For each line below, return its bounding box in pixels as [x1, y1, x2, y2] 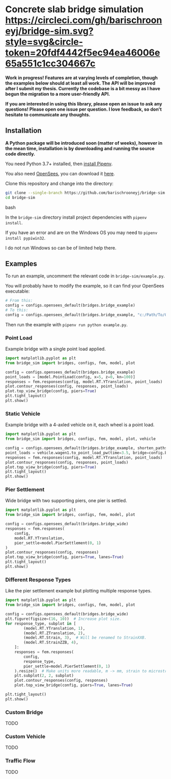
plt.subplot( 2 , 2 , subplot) [14, 673, 74, 679]
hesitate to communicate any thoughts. [5, 111, 91, 118]
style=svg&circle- [5, 36, 83, 48]
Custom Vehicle [5, 733, 46, 740]
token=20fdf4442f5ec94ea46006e [5, 47, 160, 59]
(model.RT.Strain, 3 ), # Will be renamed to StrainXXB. [23, 635, 147, 640]
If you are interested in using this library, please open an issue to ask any [5, 100, 162, 107]
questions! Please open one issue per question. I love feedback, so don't [5, 106, 162, 112]
